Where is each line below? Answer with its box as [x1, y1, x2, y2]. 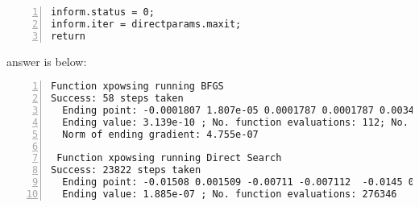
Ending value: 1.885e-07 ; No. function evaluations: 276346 [62, 188, 397, 201]
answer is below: [6, 52, 87, 69]
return [51, 30, 85, 42]
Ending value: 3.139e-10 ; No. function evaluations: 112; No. [62, 116, 409, 128]
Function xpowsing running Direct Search [56, 152, 282, 164]
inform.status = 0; [51, 6, 155, 18]
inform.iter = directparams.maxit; [51, 18, 242, 30]
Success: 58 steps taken [51, 93, 184, 105]
